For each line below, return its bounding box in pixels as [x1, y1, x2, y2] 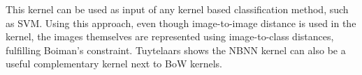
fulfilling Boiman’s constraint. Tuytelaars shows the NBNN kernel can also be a [6, 42, 346, 57]
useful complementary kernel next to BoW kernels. [6, 56, 223, 71]
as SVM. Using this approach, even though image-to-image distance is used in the [6, 15, 356, 30]
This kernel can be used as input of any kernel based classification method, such [6, 2, 349, 16]
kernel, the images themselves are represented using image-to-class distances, [6, 29, 334, 44]
